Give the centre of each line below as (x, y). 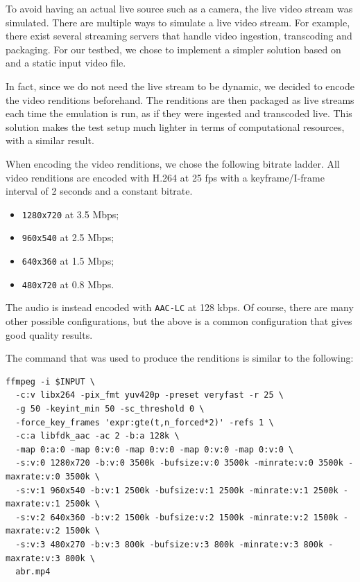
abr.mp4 (33, 572)
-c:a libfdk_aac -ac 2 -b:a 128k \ (97, 436)
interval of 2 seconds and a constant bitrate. (99, 191)
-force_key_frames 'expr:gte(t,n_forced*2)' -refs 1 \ (145, 422)
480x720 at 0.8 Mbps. (68, 284)
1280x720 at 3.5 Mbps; (70, 214)
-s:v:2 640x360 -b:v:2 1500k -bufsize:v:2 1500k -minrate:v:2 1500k (177, 517)
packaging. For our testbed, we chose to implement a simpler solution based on (173, 49)
